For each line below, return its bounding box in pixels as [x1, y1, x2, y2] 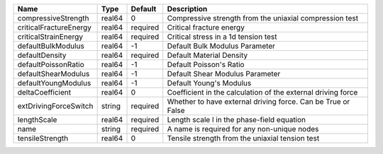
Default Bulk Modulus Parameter [167, 41, 276, 51]
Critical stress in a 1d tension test [167, 32, 277, 42]
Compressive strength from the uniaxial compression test [167, 13, 358, 23]
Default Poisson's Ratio [167, 60, 245, 69]
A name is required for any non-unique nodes [167, 124, 319, 134]
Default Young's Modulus [167, 78, 252, 88]
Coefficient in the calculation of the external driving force [167, 88, 358, 97]
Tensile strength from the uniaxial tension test [167, 134, 320, 143]
